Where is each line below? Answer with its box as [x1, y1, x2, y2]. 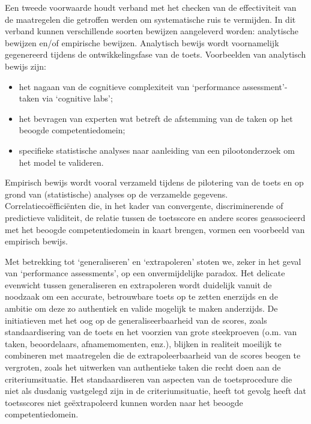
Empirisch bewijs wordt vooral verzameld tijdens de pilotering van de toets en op [5, 176, 304, 189]
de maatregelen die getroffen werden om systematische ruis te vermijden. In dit [5, 13, 296, 25]
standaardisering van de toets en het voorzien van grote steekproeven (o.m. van [5, 326, 297, 338]
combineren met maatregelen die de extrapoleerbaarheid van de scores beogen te [5, 349, 301, 362]
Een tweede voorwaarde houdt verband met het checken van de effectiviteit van [5, 1, 297, 13]
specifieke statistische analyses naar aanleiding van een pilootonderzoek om [19, 144, 295, 156]
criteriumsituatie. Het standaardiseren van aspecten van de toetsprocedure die [5, 372, 292, 385]
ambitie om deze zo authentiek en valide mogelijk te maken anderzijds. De [5, 302, 278, 315]
